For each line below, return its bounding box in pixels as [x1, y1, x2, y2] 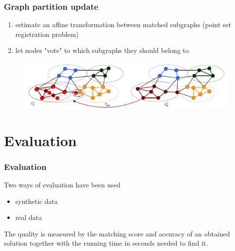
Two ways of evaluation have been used [4, 179, 121, 189]
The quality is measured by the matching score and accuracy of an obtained [4, 228, 230, 238]
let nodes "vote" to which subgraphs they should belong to [15, 45, 189, 55]
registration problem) [15, 29, 79, 39]
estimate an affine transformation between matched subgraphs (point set [15, 19, 232, 30]
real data [15, 212, 42, 222]
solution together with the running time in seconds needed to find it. [4, 238, 208, 248]
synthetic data [15, 196, 58, 206]
